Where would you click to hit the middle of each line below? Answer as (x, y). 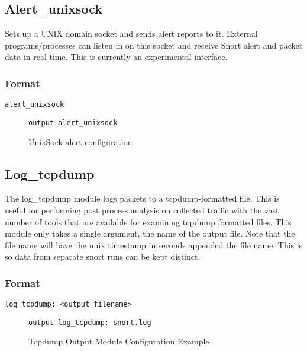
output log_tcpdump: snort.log (90, 322)
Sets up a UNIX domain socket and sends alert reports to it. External (131, 33)
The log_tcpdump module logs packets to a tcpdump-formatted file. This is (142, 198)
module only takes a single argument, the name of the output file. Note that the (150, 233)
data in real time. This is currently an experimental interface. (116, 57)
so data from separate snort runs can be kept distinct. (103, 256)
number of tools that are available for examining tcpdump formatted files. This (148, 221)
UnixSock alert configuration (80, 141)
